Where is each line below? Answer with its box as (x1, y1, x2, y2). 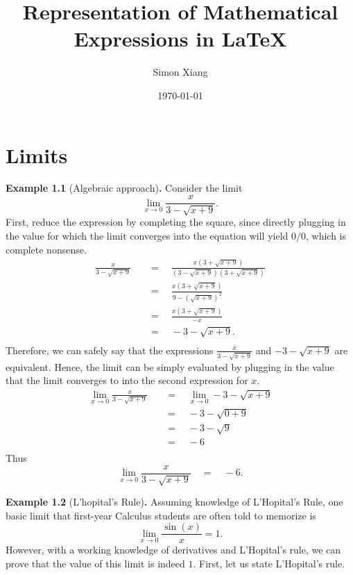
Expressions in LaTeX (74, 24, 287, 53)
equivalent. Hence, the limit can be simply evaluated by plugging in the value (6, 359, 334, 374)
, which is (305, 228, 347, 243)
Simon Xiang (153, 65, 208, 79)
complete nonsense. (6, 242, 87, 256)
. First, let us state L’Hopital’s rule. (193, 556, 345, 570)
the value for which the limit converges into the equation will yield (6, 228, 289, 243)
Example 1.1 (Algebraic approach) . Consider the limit (6, 181, 243, 195)
